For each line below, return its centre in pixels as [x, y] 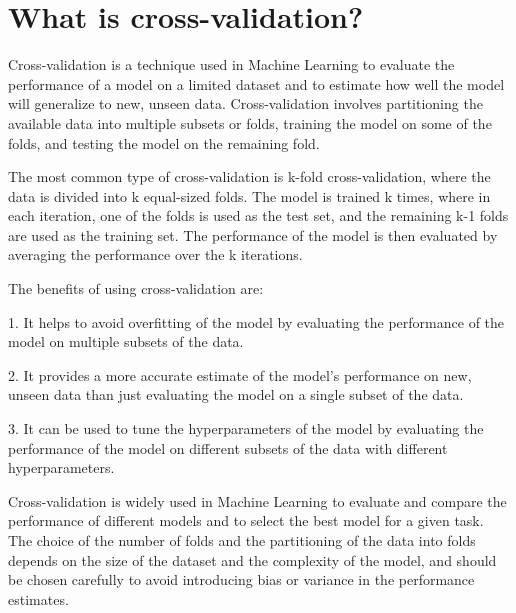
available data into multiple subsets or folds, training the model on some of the [250, 122]
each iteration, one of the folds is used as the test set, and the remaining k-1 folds [258, 215]
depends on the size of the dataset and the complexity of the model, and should [252, 559]
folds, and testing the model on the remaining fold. [164, 142]
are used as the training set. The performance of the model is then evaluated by [253, 234]
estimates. [38, 598]
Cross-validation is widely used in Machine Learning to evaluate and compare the [257, 500]
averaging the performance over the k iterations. [155, 254]
